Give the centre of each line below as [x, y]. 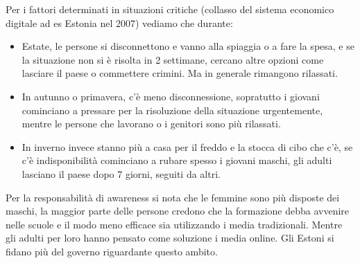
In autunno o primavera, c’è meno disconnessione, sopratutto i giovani [171, 96]
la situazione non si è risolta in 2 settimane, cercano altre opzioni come [173, 59]
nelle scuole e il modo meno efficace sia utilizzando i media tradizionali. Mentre [174, 224]
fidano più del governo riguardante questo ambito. [112, 251]
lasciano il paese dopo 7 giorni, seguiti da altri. [121, 173]
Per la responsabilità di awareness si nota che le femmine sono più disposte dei [173, 197]
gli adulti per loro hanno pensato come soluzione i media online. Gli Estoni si [170, 238]
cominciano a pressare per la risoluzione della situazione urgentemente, [172, 110]
